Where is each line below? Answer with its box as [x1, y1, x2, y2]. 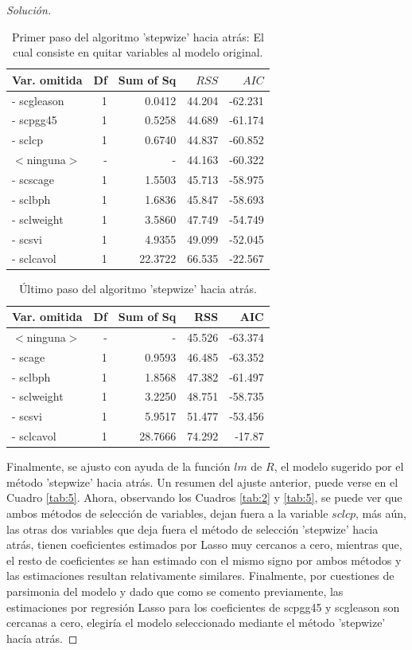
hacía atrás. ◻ [6, 629, 78, 646]
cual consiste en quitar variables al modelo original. [13, 44, 263, 61]
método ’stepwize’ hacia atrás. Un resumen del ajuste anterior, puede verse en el [6, 473, 398, 490]
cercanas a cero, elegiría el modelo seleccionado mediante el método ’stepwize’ [6, 614, 386, 631]
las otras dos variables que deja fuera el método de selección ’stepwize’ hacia [6, 520, 379, 537]
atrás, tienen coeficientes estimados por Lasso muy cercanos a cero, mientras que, [6, 536, 402, 553]
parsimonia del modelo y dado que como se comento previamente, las [6, 582, 344, 599]
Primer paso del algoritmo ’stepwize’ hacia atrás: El [11, 28, 264, 45]
